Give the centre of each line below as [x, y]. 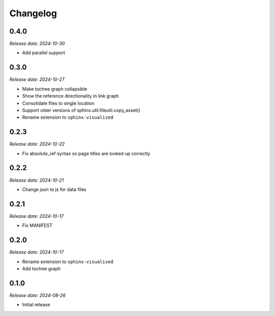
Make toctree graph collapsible [55, 89]
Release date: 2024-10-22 [37, 144]
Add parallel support [44, 53]
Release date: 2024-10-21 [36, 180]
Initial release [36, 305]
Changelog [33, 13]
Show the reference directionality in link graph [71, 96]
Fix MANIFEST [37, 225]
